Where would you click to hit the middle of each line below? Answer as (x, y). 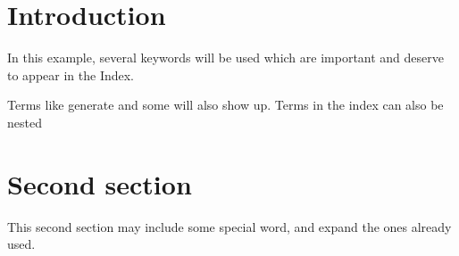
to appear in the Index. (71, 74)
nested (25, 122)
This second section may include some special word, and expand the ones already (229, 226)
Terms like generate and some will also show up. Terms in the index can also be (225, 105)
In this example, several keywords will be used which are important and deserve (225, 58)
